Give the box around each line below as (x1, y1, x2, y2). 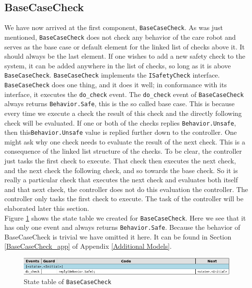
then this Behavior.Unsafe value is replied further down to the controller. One (4, 127, 237, 137)
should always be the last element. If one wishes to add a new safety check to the (4, 51, 245, 61)
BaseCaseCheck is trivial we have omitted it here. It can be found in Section (4, 231, 232, 241)
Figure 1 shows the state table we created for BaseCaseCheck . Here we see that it (4, 212, 246, 223)
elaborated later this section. (4, 203, 89, 213)
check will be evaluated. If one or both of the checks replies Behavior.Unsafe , (4, 117, 236, 128)
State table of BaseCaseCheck (24, 276, 111, 286)
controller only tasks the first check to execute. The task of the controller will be (4, 193, 244, 204)
